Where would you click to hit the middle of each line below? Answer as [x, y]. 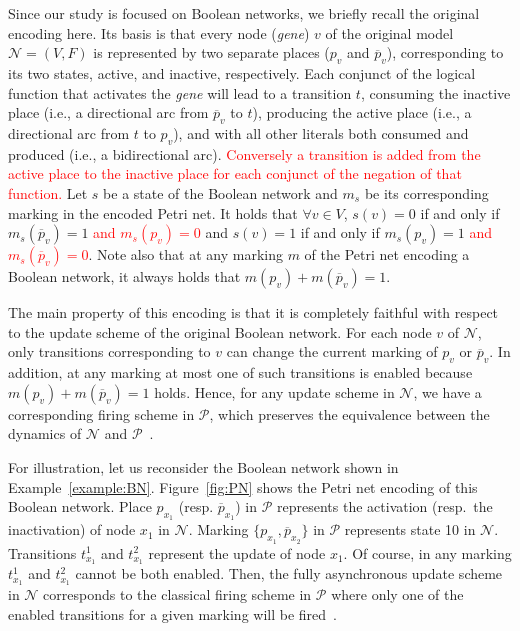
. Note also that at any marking [185, 254]
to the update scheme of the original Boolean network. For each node [220, 331]
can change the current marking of [332, 351]
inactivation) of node [72, 529]
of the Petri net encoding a [387, 254]
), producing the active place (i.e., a [362, 112]
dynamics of [45, 433]
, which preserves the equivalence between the [349, 413]
